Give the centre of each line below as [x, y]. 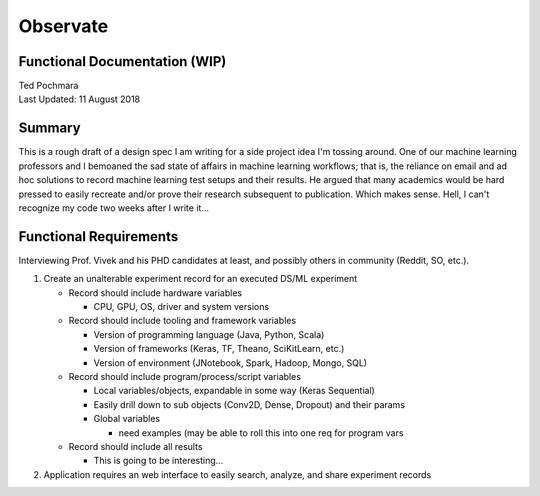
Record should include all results [136, 446]
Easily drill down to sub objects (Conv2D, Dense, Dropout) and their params [249, 404]
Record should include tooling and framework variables [182, 321]
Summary [49, 128]
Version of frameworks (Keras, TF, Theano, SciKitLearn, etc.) [219, 349]
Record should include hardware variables [155, 292]
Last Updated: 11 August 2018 [79, 99]
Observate [63, 26]
